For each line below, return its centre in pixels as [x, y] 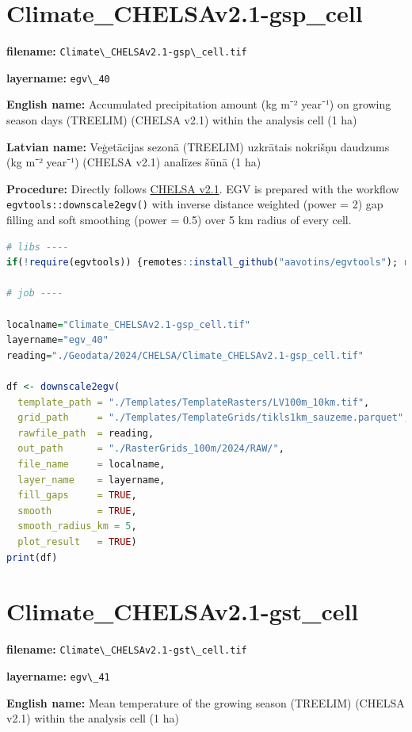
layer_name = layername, [92, 480]
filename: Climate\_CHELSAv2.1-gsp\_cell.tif [127, 51]
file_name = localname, [92, 464]
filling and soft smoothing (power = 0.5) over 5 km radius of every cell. [179, 220]
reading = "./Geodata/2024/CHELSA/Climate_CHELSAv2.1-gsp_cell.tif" [185, 355]
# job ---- [35, 294]
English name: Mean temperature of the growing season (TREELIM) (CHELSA [206, 702]
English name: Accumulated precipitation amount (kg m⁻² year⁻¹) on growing [199, 104]
